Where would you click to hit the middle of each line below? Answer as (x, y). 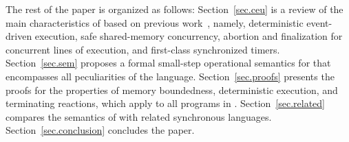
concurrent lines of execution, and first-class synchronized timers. (143, 49)
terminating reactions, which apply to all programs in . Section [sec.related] (166, 103)
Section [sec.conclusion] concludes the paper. (100, 130)
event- (319, 22)
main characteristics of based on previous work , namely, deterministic (155, 22)
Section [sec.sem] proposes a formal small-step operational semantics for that (168, 63)
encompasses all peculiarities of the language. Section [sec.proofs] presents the (170, 76)
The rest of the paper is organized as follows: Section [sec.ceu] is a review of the (174, 9)
